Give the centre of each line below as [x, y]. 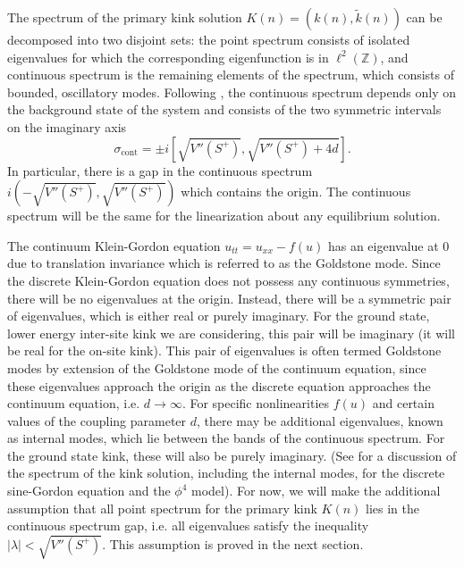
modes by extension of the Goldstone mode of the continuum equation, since [217, 367]
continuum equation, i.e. [74, 403]
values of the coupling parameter [97, 420]
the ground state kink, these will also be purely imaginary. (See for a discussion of [232, 455]
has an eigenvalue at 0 [388, 245]
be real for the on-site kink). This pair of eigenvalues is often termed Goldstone [224, 350]
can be [424, 17]
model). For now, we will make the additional [316, 491]
